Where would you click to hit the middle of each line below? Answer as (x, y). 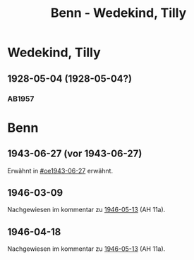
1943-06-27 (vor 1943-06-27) (75, 154)
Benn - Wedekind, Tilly (119, 13)
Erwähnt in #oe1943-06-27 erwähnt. (60, 171)
